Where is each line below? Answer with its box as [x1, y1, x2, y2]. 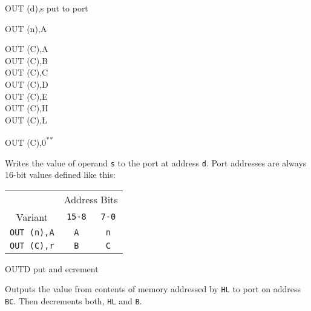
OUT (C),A [5, 42, 48, 55]
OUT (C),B [5, 54, 48, 67]
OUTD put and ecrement [5, 262, 99, 275]
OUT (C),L [5, 113, 47, 126]
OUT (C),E [5, 90, 48, 102]
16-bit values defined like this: [5, 168, 116, 181]
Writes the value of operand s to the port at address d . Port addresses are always [5, 156, 307, 169]
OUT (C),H [5, 102, 48, 114]
